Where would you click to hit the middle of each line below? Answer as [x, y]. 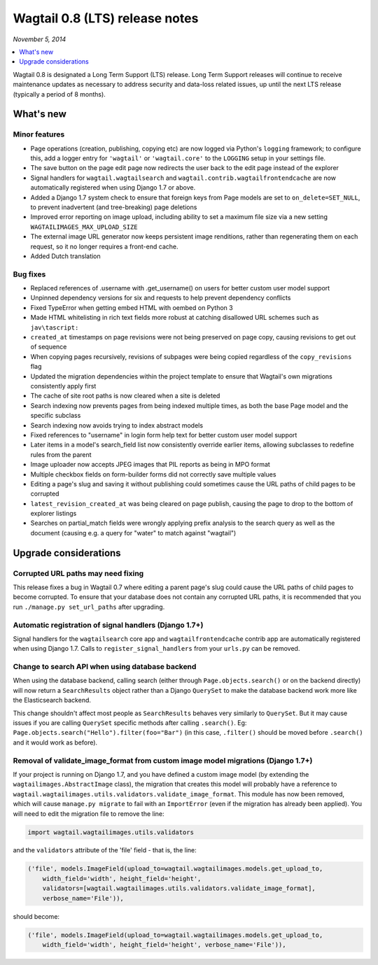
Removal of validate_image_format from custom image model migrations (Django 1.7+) [163, 761]
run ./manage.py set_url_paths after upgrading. [89, 607]
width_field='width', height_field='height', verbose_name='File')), [164, 945]
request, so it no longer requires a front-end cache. [104, 246]
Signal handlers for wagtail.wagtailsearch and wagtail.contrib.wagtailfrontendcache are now [183, 178]
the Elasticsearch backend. [52, 700]
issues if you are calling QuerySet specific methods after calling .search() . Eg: [130, 723]
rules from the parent [61, 454]
